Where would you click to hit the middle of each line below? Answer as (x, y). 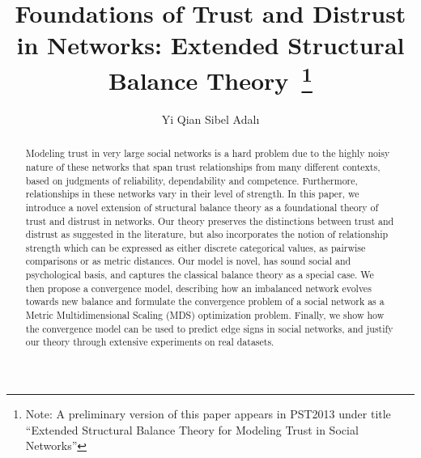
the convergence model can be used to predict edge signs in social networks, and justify (209, 328)
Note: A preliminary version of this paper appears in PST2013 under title (208, 414)
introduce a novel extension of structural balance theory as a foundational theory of (202, 207)
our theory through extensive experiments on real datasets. (150, 342)
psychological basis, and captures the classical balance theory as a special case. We (200, 275)
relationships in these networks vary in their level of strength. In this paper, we (192, 194)
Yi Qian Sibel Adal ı (210, 119)
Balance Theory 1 (210, 78)
